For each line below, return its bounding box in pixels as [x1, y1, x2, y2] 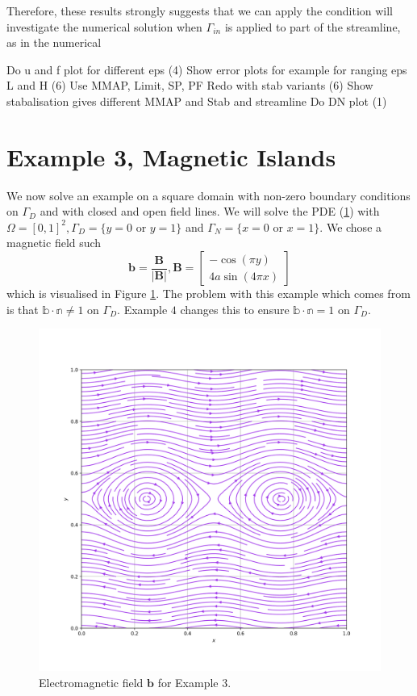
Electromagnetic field [39, 673, 144, 690]
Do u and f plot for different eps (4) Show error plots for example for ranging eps [6, 61, 407, 78]
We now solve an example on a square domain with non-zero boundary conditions [6, 187, 411, 203]
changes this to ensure [180, 300, 290, 317]
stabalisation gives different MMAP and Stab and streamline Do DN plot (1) [6, 92, 387, 109]
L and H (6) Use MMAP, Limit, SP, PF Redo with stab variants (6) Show [6, 77, 373, 94]
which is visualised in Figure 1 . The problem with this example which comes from [6, 285, 411, 302]
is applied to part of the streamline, [224, 18, 401, 35]
